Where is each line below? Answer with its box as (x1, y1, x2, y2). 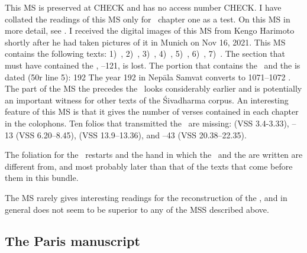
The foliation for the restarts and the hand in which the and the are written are (5, 148, 303, 161)
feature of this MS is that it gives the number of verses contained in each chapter (5, 105, 299, 118)
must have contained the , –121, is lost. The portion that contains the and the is (5, 59, 300, 71)
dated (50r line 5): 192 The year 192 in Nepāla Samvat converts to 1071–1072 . (5, 70, 291, 83)
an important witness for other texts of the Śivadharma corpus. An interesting (5, 93, 289, 106)
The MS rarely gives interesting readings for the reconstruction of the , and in (5, 191, 287, 203)
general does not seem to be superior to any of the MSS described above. (5, 203, 269, 215)
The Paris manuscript (5, 232, 140, 250)
